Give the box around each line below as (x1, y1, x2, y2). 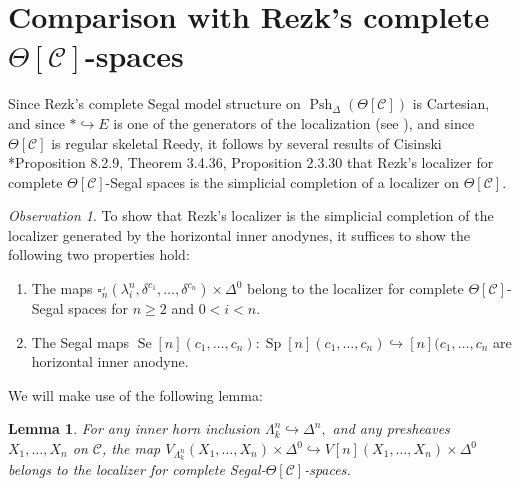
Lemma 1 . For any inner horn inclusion (8, 418, 260, 439)
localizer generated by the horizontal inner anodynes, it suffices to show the (8, 224, 471, 245)
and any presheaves (332, 418, 450, 439)
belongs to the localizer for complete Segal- (8, 459, 266, 480)
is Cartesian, (412, 93, 490, 114)
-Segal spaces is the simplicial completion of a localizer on (105, 171, 460, 192)
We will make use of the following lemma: (8, 384, 263, 405)
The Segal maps (31, 331, 130, 352)
